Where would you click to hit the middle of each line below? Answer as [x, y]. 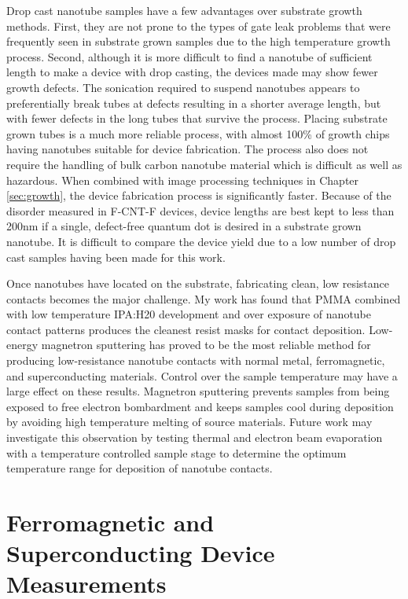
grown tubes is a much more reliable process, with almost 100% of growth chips [198, 133]
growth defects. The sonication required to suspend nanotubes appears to [183, 87]
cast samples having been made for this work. [116, 257]
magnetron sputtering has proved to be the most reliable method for [206, 345]
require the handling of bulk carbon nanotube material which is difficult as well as [204, 164]
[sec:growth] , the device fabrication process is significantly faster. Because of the [199, 195]
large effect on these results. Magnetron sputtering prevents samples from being [198, 391]
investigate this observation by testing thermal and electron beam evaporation [195, 437]
